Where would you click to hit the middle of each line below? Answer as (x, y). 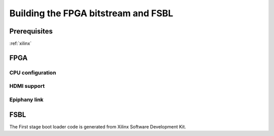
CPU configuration (33, 73)
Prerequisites (31, 31)
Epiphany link (26, 99)
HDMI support (27, 86)
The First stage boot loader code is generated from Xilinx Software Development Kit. (98, 126)
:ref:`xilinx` (21, 44)
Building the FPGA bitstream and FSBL (91, 13)
